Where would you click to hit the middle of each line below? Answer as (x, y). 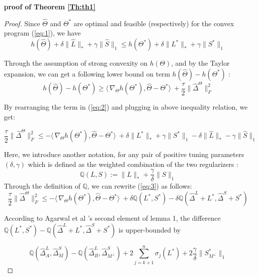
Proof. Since (22, 23)
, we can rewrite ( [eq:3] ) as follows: (140, 186)
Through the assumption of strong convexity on (76, 63)
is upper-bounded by (149, 229)
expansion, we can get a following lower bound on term (87, 73)
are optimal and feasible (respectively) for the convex (154, 23)
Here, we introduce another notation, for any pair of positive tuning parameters (124, 154)
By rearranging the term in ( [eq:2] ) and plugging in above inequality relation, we (126, 107)
